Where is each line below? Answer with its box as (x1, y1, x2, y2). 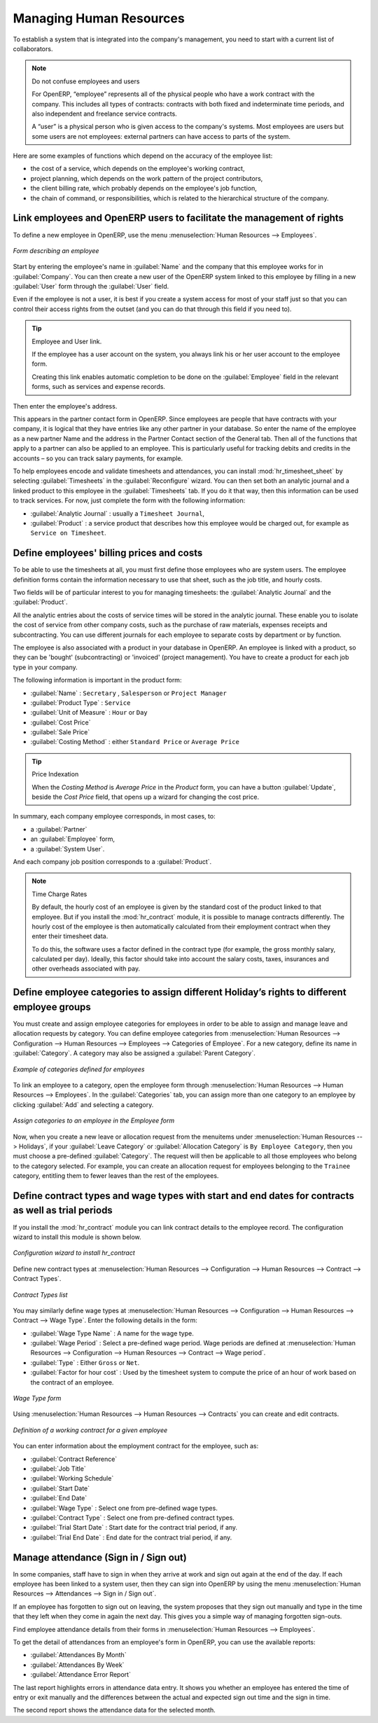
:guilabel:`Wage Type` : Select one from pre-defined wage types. (30, 1504, 218, 1512)
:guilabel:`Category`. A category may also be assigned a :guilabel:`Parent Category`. (13, 1049, 255, 1057)
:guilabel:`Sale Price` (30, 728, 90, 736)
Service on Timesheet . (30, 529, 106, 537)
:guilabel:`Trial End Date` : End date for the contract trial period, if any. (30, 1533, 232, 1542)
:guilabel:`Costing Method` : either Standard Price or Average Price (30, 738, 239, 746)
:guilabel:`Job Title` (30, 1464, 87, 1473)
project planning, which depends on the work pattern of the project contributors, (30, 174, 263, 182)
